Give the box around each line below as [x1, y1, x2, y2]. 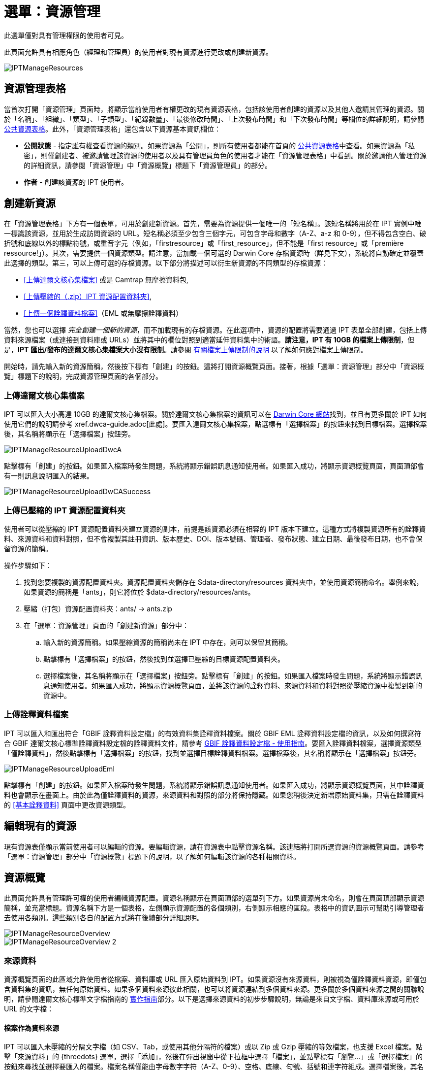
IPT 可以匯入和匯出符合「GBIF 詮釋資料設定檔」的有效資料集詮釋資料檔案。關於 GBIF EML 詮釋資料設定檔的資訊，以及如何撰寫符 [4, 729, 421, 738]
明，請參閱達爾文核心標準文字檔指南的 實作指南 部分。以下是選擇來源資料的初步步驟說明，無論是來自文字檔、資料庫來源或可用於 [4, 995, 419, 1004]
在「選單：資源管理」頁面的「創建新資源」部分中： [24, 621, 189, 630]
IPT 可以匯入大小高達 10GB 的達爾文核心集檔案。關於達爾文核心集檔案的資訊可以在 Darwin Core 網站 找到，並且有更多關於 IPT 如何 [4, 410, 427, 419]
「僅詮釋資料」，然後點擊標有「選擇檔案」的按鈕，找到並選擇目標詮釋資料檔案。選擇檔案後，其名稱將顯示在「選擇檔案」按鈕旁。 [4, 748, 421, 757]
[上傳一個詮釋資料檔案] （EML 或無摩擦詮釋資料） [24, 309, 183, 318]
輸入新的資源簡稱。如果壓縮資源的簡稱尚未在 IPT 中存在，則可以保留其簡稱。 [43, 637, 292, 646]
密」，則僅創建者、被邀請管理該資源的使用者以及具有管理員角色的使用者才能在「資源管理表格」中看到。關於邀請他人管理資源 [24, 151, 427, 160]
